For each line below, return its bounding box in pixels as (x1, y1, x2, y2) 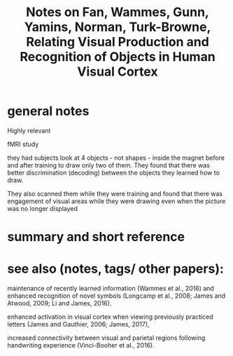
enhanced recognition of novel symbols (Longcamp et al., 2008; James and (7, 292, 226, 300)
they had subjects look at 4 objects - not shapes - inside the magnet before (7, 153, 225, 162)
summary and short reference (7, 229, 185, 245)
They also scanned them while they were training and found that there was (7, 189, 223, 198)
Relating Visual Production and (25, 34, 210, 50)
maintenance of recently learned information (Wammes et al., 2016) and (7, 285, 215, 293)
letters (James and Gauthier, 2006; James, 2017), (7, 320, 150, 329)
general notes (7, 103, 90, 119)
